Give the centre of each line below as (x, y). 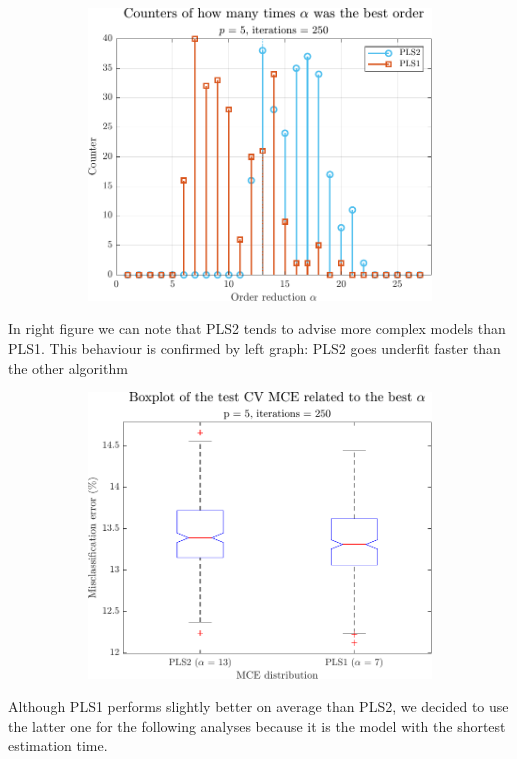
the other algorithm (68, 367)
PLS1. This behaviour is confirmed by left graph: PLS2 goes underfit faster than (254, 347)
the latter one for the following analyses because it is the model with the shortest (257, 725)
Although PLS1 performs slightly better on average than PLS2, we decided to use (258, 706)
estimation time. (58, 745)
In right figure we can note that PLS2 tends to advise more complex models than (257, 328)
